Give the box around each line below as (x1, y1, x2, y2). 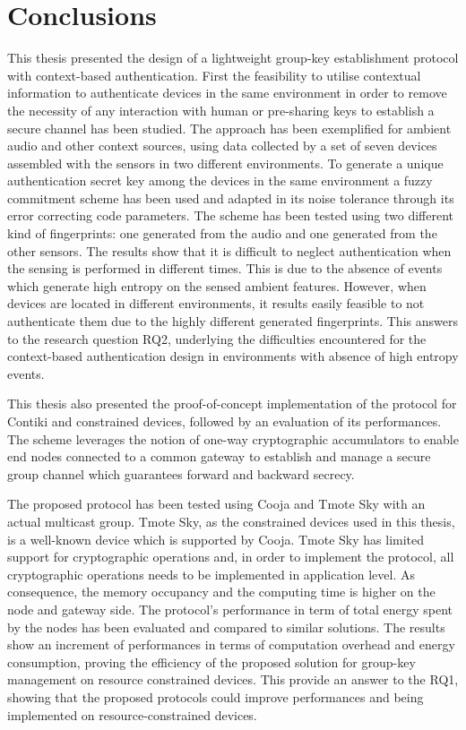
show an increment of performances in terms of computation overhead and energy (7, 635, 455, 654)
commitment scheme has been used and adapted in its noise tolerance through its (7, 188, 454, 207)
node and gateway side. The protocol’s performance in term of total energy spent (7, 599, 453, 618)
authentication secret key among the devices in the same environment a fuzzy (7, 171, 433, 190)
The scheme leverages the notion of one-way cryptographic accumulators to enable (7, 429, 459, 448)
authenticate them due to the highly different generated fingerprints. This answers (7, 312, 458, 331)
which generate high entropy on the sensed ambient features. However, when (7, 276, 427, 295)
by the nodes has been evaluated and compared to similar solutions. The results (7, 617, 445, 636)
